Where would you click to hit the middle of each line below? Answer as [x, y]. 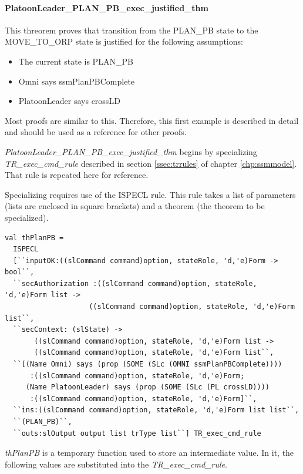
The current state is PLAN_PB [76, 61]
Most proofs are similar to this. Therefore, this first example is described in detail [152, 120]
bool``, [20, 272]
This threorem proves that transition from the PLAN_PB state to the [132, 30]
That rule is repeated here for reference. [77, 175]
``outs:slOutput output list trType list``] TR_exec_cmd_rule [137, 433]
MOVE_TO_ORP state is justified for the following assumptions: [124, 41]
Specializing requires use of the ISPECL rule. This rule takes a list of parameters [150, 194]
